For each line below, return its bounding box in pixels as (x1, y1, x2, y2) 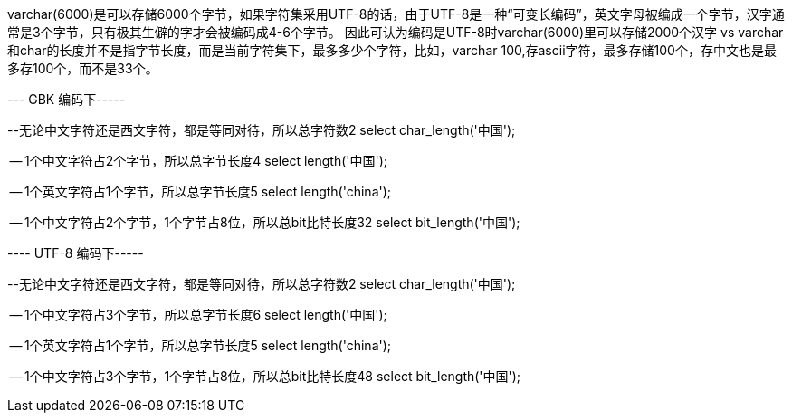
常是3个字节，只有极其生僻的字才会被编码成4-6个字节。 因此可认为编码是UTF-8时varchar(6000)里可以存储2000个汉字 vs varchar (7, 24, 784, 40)
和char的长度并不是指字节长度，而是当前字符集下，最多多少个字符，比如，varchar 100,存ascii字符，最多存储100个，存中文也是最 (7, 43, 777, 58)
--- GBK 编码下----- (7, 91, 126, 107)
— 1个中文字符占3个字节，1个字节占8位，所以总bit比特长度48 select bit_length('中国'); (9, 368, 521, 384)
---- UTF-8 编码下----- (7, 245, 144, 261)
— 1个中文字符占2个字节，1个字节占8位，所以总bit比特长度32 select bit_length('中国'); (9, 215, 520, 230)
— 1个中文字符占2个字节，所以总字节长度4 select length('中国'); (9, 153, 388, 168)
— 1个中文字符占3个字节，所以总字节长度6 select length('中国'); (9, 307, 387, 322)
